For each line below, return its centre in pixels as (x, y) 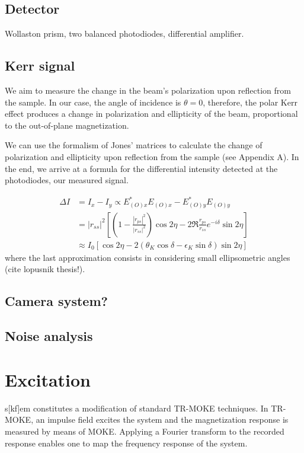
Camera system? (56, 301)
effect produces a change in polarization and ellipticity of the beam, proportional (151, 114)
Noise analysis (49, 336)
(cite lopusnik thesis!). (45, 269)
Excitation (48, 379)
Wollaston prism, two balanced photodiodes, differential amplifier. (124, 34)
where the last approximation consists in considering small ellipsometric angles (148, 257)
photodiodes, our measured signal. (67, 180)
